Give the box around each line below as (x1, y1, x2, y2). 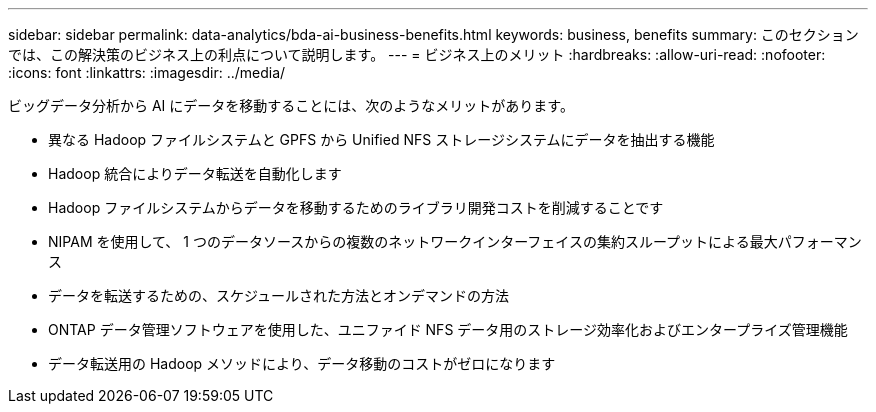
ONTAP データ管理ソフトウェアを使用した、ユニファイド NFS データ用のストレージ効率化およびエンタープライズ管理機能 (48, 321, 848, 338)
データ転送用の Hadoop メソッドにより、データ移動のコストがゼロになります (48, 355, 556, 372)
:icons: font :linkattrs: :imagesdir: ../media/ (8, 64, 286, 81)
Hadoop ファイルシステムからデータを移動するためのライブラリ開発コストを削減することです (48, 199, 664, 216)
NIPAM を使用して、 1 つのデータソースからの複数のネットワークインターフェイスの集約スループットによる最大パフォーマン (48, 233, 862, 250)
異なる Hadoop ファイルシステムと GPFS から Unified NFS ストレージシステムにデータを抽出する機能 (48, 131, 715, 148)
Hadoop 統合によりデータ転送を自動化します (48, 165, 342, 182)
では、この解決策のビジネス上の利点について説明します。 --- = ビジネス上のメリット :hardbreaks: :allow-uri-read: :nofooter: (8, 46, 826, 63)
